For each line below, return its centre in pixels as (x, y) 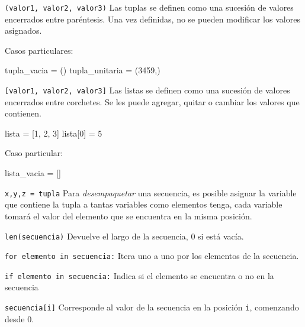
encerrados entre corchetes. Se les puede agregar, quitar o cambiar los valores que (152, 101)
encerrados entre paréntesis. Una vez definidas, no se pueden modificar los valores (152, 19)
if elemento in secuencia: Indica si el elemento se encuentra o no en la (139, 275)
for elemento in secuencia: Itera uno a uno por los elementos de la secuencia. (152, 256)
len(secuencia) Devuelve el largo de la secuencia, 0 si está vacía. (124, 236)
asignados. (23, 30)
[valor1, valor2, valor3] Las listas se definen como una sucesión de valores (147, 90)
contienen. (23, 113)
